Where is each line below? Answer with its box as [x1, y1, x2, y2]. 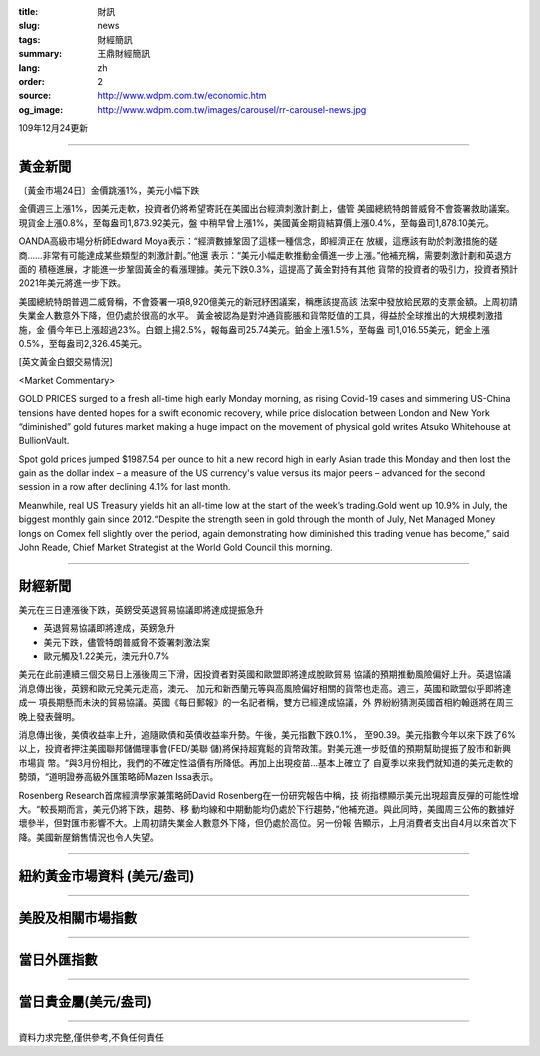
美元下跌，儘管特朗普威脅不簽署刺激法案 [43, 636, 210, 648]
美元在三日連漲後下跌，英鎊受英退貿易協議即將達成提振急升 [18, 603, 264, 615]
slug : [18, 20, 40, 32]
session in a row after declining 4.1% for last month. [18, 481, 231, 493]
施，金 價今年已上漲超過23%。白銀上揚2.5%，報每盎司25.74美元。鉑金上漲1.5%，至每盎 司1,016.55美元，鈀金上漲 [18, 323, 490, 335]
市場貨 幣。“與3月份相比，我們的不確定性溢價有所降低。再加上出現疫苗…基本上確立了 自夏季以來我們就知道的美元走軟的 [18, 756, 514, 769]
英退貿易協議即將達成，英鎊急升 [43, 622, 175, 634]
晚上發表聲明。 [18, 710, 80, 722]
